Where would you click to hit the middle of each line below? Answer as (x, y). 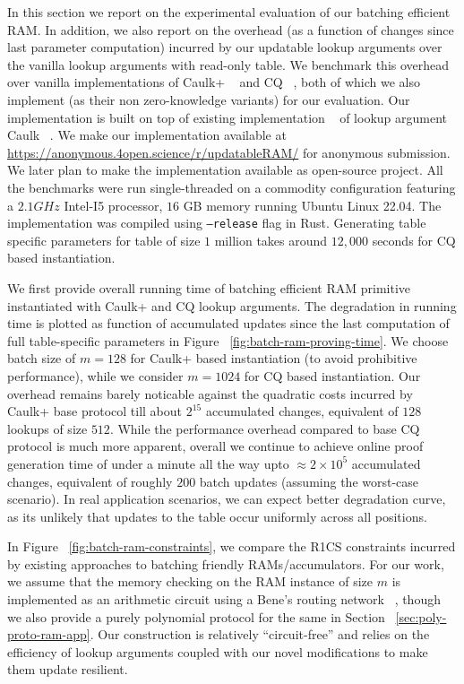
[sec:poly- (421, 616)
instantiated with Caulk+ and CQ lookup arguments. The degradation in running (232, 305)
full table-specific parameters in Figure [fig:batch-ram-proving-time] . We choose (228, 340)
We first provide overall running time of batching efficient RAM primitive (209, 287)
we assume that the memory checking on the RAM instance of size (190, 581)
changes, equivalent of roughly (90, 481)
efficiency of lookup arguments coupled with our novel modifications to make (218, 651)
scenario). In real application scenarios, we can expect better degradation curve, (227, 499)
